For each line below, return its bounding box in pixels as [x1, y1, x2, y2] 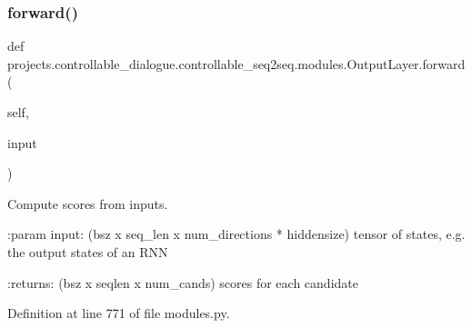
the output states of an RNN [7, 242, 168, 261]
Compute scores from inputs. [7, 194, 168, 213]
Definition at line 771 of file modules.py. [7, 303, 230, 323]
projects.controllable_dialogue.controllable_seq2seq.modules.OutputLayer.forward [7, 54, 466, 73]
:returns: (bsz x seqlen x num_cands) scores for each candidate [7, 273, 358, 292]
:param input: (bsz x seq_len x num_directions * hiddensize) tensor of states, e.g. [7, 224, 466, 244]
